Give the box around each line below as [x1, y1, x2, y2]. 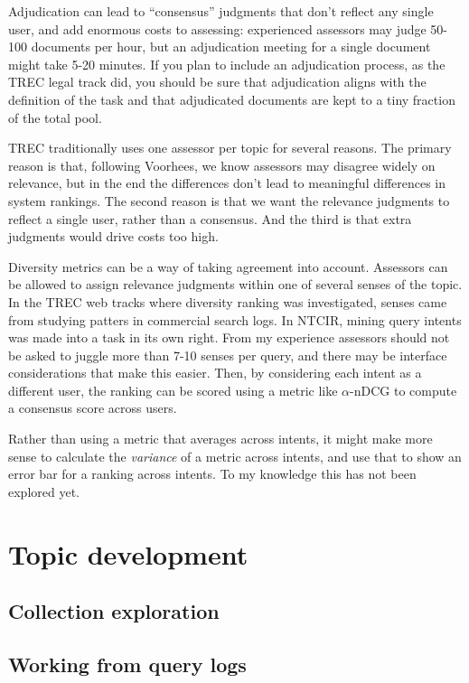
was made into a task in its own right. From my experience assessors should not [8, 328, 450, 347]
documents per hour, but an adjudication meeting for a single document [31, 37, 431, 56]
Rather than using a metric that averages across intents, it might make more [8, 429, 433, 448]
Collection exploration [8, 597, 220, 625]
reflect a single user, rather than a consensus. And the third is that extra [8, 209, 412, 228]
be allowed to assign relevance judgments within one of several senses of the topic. [8, 275, 463, 294]
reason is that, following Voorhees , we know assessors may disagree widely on [8, 155, 436, 174]
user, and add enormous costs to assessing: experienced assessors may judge [8, 19, 427, 38]
